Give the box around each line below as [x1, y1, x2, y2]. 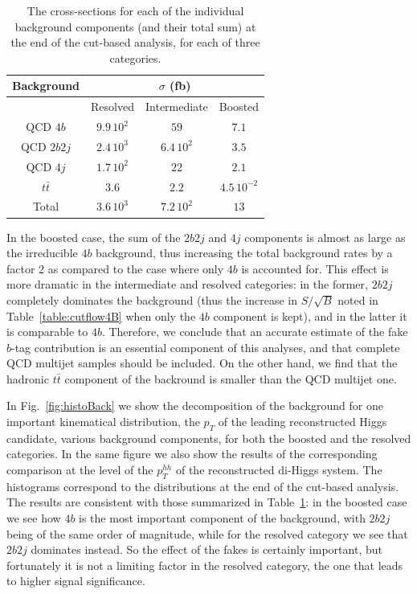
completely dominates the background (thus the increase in [6, 291, 297, 308]
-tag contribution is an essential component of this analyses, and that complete [11, 338, 400, 355]
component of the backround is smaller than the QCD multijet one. [64, 370, 397, 387]
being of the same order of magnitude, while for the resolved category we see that [6, 525, 408, 542]
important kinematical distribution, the [6, 413, 200, 430]
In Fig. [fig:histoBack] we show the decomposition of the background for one [6, 397, 383, 414]
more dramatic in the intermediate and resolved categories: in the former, [6, 276, 368, 293]
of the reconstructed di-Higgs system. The [175, 461, 382, 478]
